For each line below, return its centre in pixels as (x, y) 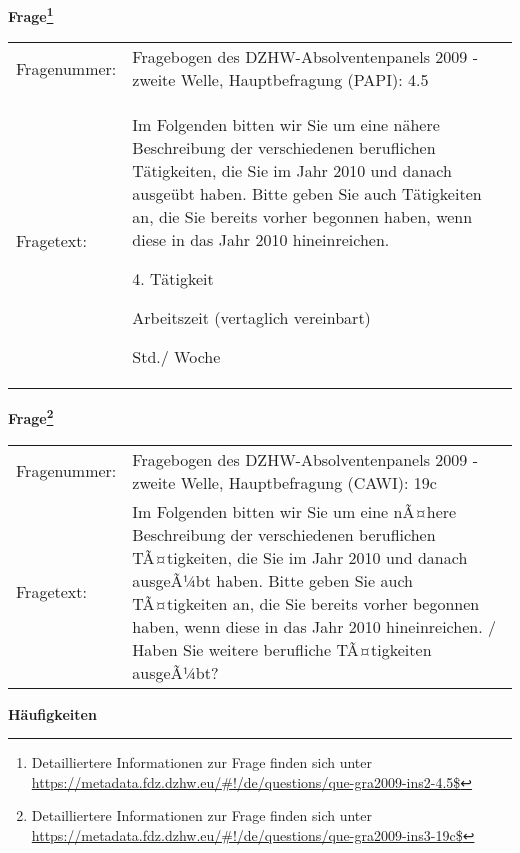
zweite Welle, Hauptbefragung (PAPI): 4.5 (280, 80)
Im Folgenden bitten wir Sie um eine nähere (286, 125)
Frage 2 (31, 416)
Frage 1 (31, 14)
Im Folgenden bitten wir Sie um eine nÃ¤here (294, 511)
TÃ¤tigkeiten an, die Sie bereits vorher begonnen (306, 603)
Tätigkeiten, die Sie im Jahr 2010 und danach (292, 171)
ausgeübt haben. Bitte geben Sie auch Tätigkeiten (307, 194)
